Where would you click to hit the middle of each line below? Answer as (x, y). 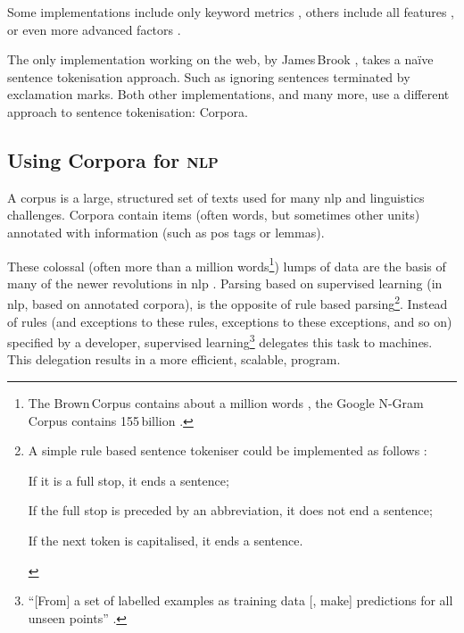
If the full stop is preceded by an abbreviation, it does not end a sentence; (230, 510)
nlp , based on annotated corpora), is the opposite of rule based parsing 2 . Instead (228, 303)
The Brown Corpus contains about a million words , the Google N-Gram (226, 403)
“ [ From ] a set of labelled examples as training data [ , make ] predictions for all (240, 600)
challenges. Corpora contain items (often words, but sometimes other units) (214, 215)
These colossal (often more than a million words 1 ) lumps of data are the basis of (227, 264)
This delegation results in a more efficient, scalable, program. (174, 359)
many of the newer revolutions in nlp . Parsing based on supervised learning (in (225, 283)
